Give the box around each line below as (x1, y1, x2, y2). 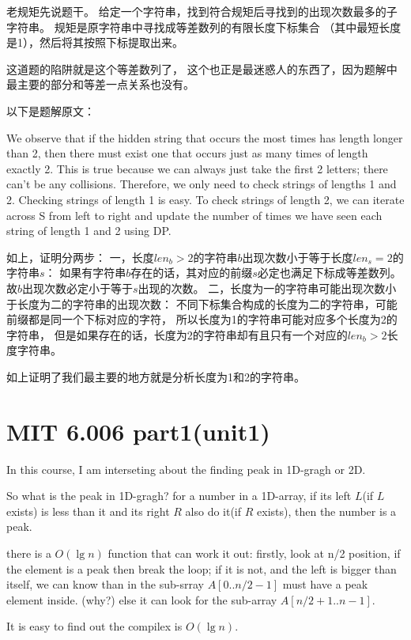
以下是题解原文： (6, 102, 95, 119)
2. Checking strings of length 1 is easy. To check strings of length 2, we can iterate (6, 191, 405, 207)
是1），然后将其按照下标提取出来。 (6, 34, 183, 51)
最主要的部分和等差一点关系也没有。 (6, 76, 194, 93)
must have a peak (282, 576, 368, 593)
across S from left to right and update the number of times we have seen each (6, 206, 383, 223)
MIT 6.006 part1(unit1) (6, 415, 270, 447)
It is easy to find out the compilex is (6, 618, 183, 634)
